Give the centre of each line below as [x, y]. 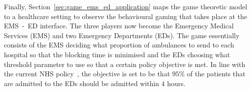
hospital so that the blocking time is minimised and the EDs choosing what [117, 54]
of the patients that [216, 74]
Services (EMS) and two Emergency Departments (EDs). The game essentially [122, 35]
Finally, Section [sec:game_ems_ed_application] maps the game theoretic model [126, 6]
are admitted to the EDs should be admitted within [82, 83]
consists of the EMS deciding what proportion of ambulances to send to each [119, 45]
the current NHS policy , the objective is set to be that [87, 74]
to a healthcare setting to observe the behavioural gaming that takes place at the [125, 16]
